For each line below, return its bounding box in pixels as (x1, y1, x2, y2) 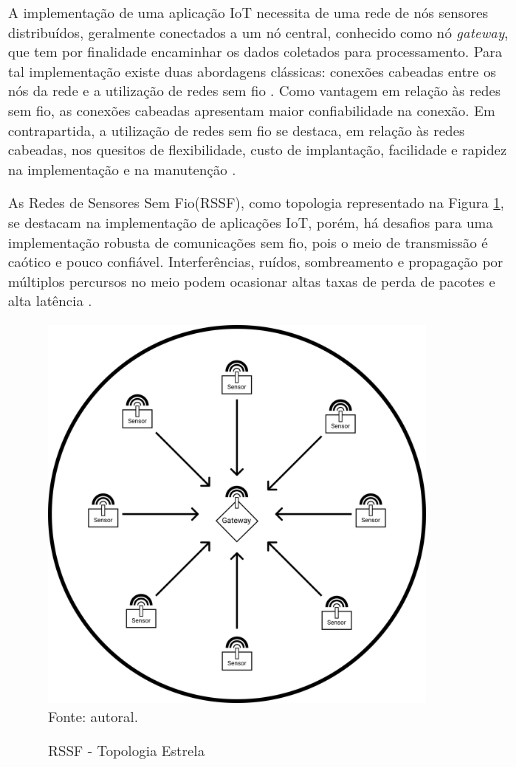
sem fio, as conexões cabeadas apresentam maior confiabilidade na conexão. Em (8, 99, 496, 120)
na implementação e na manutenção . (8, 158, 236, 179)
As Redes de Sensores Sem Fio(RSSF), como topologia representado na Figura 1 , (8, 192, 505, 213)
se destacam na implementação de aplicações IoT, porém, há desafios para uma (8, 211, 493, 232)
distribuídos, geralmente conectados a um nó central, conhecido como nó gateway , (8, 21, 509, 42)
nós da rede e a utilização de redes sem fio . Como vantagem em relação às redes (8, 80, 501, 101)
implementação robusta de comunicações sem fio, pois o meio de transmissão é (8, 231, 488, 252)
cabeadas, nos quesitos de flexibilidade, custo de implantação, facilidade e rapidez (8, 139, 507, 160)
